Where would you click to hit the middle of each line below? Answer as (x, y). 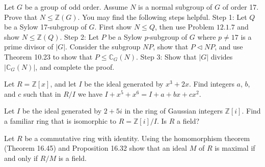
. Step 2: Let (79, 36)
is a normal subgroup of (175, 7)
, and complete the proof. (75, 66)
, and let (63, 84)
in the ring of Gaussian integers (174, 111)
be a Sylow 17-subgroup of (45, 27)
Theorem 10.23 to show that (48, 56)
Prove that (21, 17)
